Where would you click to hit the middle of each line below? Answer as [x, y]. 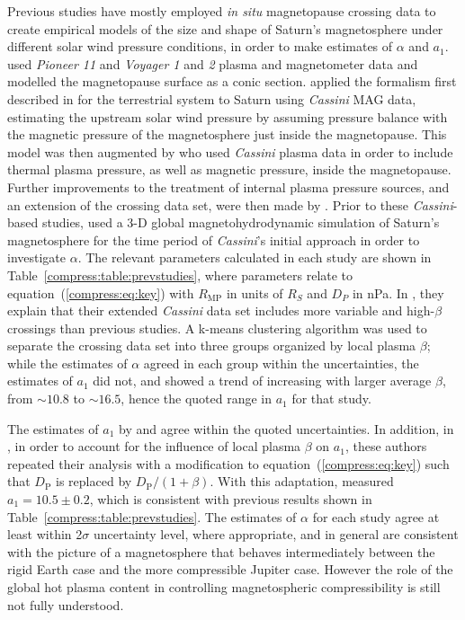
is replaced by [94, 481]
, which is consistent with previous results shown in [231, 499]
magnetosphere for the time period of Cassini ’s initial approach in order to [214, 239]
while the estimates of [67, 363]
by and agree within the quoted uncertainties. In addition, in [286, 428]
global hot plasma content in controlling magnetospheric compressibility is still [224, 587]
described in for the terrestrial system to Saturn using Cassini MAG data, [212, 98]
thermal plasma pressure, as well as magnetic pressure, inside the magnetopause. [229, 169]
